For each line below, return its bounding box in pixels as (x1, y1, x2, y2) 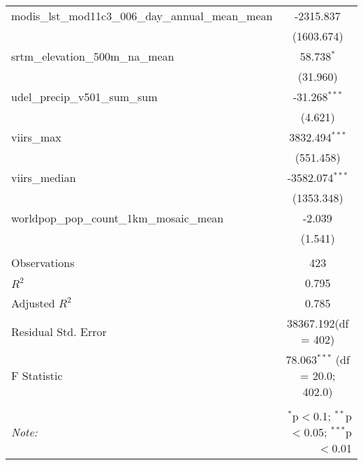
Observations (11, 254, 75, 270)
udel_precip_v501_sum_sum (11, 89, 158, 105)
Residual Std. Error (11, 323, 107, 340)
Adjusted (11, 295, 55, 311)
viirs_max (11, 129, 61, 145)
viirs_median (11, 169, 76, 185)
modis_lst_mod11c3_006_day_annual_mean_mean (11, 8, 273, 24)
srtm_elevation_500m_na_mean (11, 48, 175, 64)
